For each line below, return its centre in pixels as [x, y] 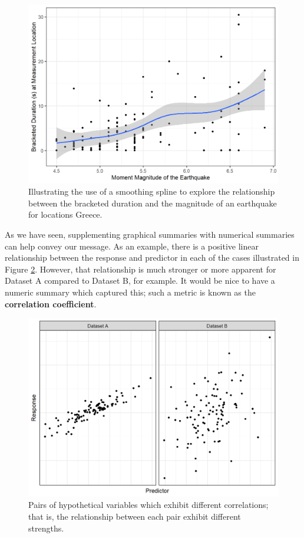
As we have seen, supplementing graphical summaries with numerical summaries [150, 234]
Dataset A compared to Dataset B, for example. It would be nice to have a [140, 281]
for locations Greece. [65, 214]
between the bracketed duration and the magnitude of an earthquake [153, 203]
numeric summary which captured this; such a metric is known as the [130, 292]
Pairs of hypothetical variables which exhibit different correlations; [148, 505]
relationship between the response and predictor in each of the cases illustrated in [152, 257]
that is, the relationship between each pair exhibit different [135, 516]
